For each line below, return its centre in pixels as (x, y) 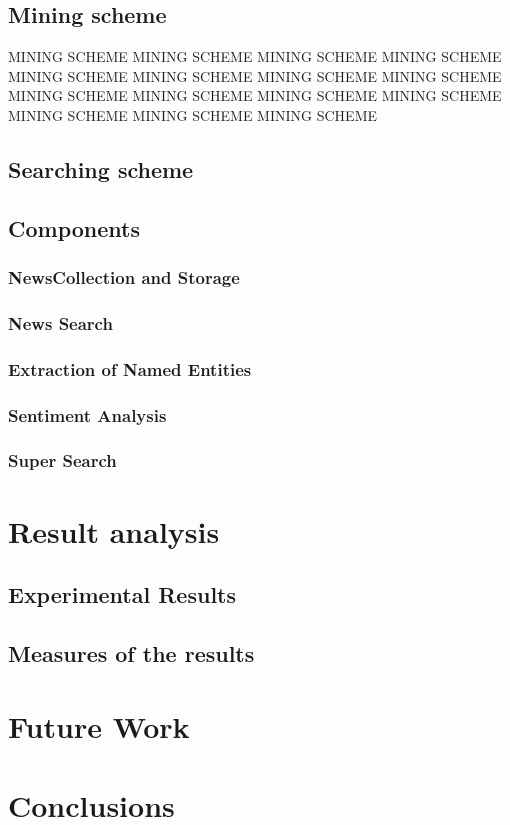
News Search (60, 322)
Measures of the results (131, 652)
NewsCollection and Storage (124, 277)
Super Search (62, 460)
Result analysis (114, 530)
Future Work (99, 726)
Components (74, 227)
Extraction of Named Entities (130, 368)
